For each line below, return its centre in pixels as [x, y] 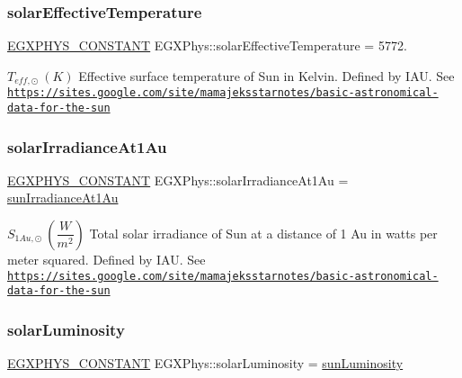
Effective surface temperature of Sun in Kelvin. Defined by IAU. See [267, 75]
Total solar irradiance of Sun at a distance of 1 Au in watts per [263, 233]
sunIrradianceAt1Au [63, 198]
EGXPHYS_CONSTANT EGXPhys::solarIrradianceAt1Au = [178, 180]
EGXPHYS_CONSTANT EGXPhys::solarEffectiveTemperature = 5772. [207, 45]
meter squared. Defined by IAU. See [107, 259]
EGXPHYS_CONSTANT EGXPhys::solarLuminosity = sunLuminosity [205, 363]
